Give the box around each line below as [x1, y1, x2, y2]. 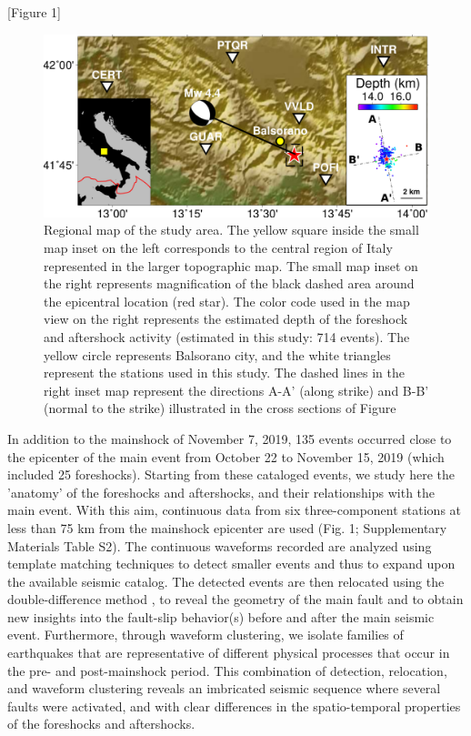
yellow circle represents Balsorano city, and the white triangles [44, 345, 391, 364]
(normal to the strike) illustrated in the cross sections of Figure [44, 398, 396, 418]
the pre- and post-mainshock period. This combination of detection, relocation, [7, 660, 447, 680]
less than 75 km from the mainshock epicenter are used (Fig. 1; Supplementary [7, 518, 447, 537]
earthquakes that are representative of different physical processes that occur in [7, 643, 450, 662]
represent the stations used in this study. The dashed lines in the [44, 363, 405, 382]
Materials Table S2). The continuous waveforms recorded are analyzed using [7, 536, 432, 555]
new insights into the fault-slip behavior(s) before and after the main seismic [7, 607, 435, 626]
